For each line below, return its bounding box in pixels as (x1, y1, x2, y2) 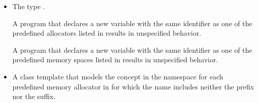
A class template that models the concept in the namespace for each (12, 71, 223, 81)
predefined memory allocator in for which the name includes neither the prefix (12, 81, 254, 91)
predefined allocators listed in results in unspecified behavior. (12, 28, 202, 38)
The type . (12, 1, 45, 11)
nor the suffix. (12, 91, 56, 101)
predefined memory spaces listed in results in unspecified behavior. (12, 54, 218, 65)
